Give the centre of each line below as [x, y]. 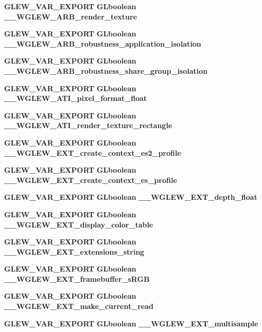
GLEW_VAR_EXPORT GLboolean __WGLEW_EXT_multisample [131, 323]
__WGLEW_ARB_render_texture [71, 16]
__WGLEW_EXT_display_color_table [79, 224]
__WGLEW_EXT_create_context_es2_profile [93, 152]
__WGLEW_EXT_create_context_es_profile [91, 180]
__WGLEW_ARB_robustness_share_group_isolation [106, 70]
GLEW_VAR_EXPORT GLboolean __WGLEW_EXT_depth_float [131, 197]
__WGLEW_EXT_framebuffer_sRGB [77, 278]
